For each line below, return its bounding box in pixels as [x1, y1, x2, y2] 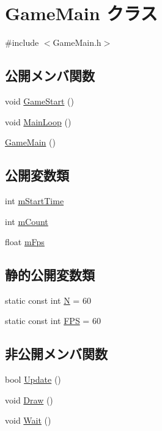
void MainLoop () [5, 115, 72, 128]
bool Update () [5, 373, 61, 386]
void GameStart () [5, 94, 74, 107]
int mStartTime [5, 194, 64, 207]
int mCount [5, 215, 48, 227]
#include [5, 36, 39, 49]
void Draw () [5, 393, 53, 406]
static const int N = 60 [5, 293, 91, 306]
